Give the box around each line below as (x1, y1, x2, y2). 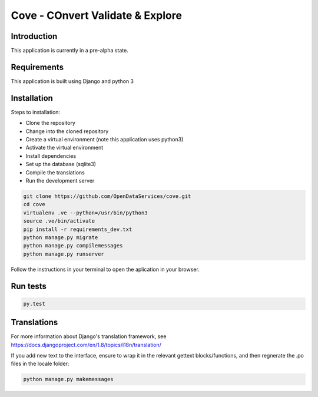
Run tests (11, 281, 47, 291)
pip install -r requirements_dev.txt (23, 226, 132, 233)
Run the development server (25, 177, 95, 184)
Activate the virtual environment (25, 144, 104, 151)
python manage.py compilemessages (23, 242, 123, 249)
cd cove (23, 201, 45, 208)
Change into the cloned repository (25, 127, 109, 135)
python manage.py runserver (23, 250, 104, 257)
